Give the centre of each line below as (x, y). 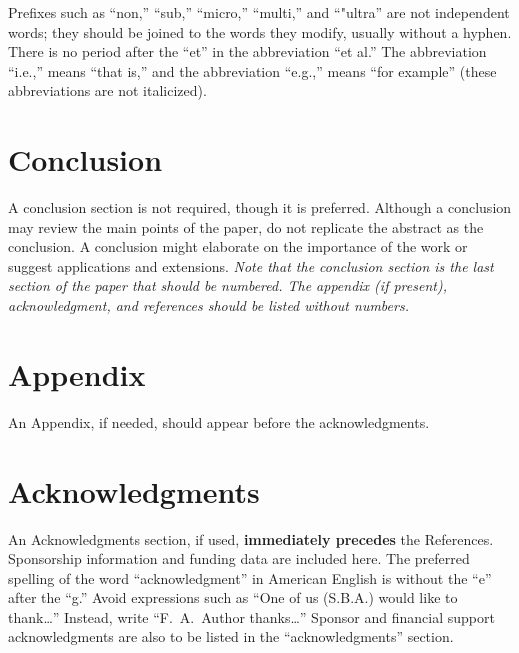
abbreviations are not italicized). (107, 90)
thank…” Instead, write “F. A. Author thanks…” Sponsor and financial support (251, 616)
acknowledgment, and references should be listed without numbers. (208, 305)
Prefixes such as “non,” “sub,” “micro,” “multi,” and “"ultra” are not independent (259, 12)
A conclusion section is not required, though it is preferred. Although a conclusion (260, 207)
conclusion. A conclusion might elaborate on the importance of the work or (238, 246)
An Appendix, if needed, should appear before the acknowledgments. (219, 421)
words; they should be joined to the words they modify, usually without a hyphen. (260, 31)
